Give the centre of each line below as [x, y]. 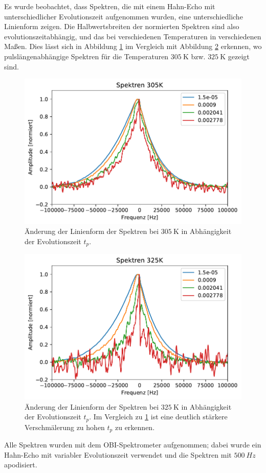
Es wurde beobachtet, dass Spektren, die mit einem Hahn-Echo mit [110, 6]
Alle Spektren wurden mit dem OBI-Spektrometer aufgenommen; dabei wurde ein [133, 445]
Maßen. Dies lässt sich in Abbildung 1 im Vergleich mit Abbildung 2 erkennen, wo [133, 46]
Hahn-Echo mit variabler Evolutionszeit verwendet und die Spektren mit [118, 454]
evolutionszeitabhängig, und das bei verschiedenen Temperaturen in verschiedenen [133, 36]
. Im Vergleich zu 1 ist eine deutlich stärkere [158, 417]
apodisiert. [21, 465]
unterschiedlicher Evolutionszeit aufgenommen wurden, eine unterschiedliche [124, 16]
